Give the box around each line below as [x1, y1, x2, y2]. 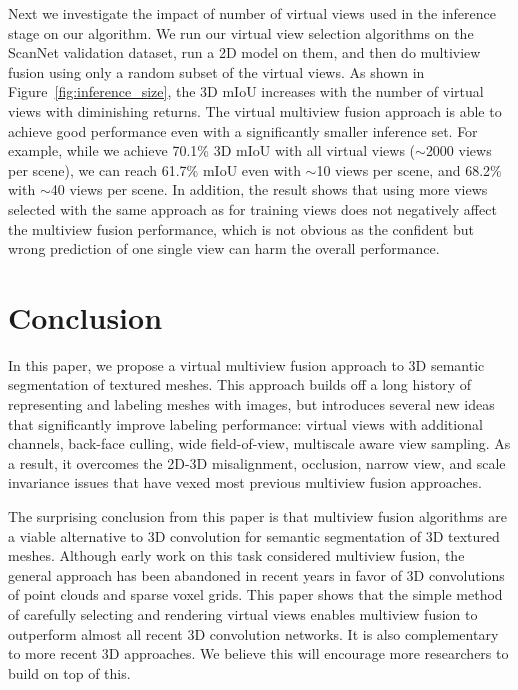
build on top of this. [8, 662, 131, 683]
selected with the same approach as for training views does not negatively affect [8, 198, 497, 219]
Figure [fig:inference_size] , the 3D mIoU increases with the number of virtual [8, 81, 484, 102]
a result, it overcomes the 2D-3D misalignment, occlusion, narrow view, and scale [8, 452, 506, 473]
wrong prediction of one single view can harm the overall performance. [8, 238, 440, 259]
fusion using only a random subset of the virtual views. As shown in [8, 61, 425, 82]
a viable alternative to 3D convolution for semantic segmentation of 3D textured [8, 525, 500, 546]
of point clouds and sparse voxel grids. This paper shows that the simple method [8, 584, 503, 605]
